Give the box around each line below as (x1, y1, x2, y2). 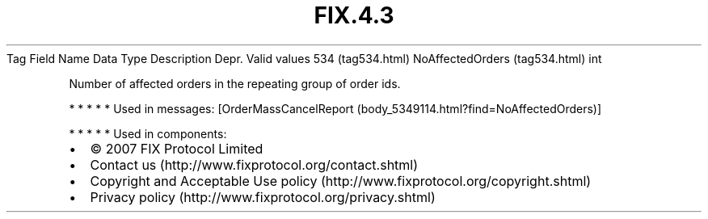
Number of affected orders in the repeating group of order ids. (69, 76, 401, 91)
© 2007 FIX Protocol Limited (90, 140, 263, 157)
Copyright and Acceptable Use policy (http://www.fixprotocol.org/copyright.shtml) (90, 172, 592, 189)
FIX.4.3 (314, 2, 394, 29)
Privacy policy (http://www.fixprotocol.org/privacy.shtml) (90, 188, 436, 205)
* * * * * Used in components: (69, 126, 227, 141)
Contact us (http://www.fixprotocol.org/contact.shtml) (90, 156, 419, 173)
